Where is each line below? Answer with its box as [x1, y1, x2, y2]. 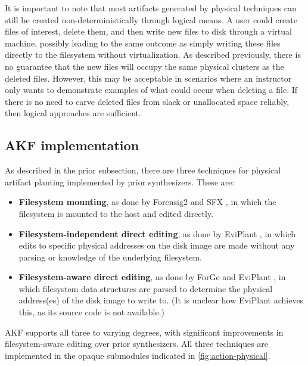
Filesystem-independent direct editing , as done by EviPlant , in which [18, 227, 296, 240]
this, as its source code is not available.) [18, 306, 165, 318]
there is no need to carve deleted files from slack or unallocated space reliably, [5, 95, 290, 107]
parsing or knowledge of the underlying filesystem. [18, 250, 202, 263]
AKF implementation [5, 136, 139, 154]
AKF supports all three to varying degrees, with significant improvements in [5, 325, 284, 338]
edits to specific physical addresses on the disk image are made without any [18, 239, 295, 252]
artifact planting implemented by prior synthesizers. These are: [5, 175, 235, 188]
